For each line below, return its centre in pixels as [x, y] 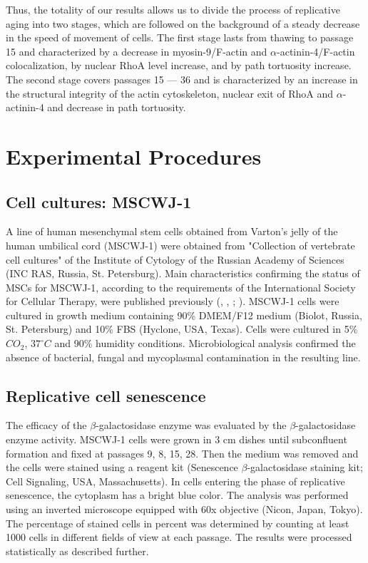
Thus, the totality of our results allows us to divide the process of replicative [173, 9]
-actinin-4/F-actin [316, 51]
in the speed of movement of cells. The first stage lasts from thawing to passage [180, 37]
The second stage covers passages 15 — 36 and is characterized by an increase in [182, 79]
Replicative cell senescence [106, 395]
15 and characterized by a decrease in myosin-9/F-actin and [137, 51]
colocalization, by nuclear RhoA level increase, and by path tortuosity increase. [179, 65]
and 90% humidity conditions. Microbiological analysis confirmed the [205, 343]
